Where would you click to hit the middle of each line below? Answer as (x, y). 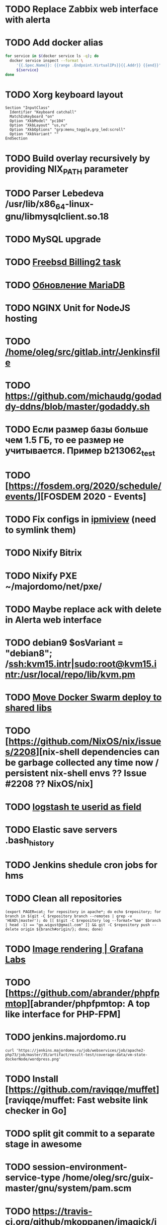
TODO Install (32, 1079)
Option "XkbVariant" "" (34, 134)
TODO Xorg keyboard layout (64, 95)
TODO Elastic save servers (61, 830)
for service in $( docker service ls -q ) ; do (52, 56)
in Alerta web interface (53, 620)
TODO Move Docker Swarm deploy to (83, 697)
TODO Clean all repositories (64, 898)
